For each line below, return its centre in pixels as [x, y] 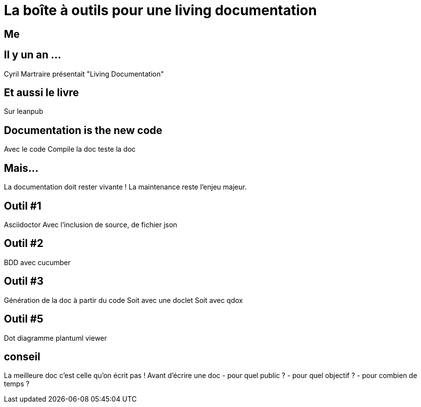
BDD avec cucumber [37, 262]
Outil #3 [24, 281]
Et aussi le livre [42, 93]
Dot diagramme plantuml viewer [56, 338]
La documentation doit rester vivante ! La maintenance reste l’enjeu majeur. [126, 187]
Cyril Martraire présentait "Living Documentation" [84, 74]
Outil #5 [24, 319]
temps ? [17, 384]
